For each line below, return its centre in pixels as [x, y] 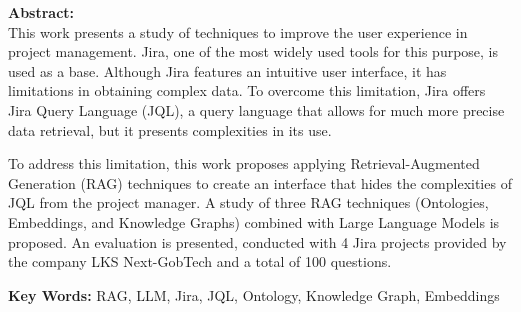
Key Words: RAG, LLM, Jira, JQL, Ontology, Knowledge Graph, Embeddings [254, 294]
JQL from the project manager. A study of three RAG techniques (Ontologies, [248, 202]
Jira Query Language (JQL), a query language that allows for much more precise [256, 109]
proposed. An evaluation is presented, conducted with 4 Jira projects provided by [257, 241]
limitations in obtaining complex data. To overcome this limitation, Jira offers [247, 90]
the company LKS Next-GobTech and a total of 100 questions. [200, 261]
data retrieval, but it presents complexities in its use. [170, 129]
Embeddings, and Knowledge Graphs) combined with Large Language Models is [254, 221]
